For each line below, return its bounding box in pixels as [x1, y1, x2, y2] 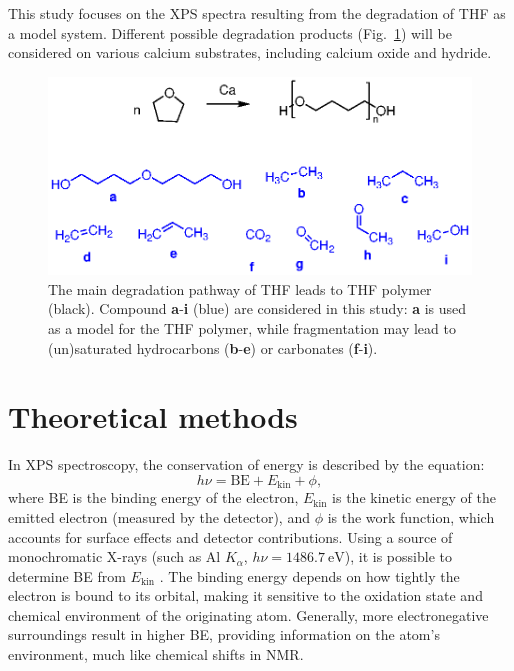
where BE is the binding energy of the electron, [8, 487, 299, 508]
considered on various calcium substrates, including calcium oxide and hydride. [8, 42, 492, 63]
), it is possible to [344, 546, 452, 567]
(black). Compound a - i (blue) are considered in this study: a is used [48, 298, 467, 319]
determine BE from [8, 565, 126, 586]
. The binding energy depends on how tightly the [159, 565, 460, 586]
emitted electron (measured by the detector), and [8, 506, 310, 527]
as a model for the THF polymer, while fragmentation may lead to [48, 317, 456, 338]
